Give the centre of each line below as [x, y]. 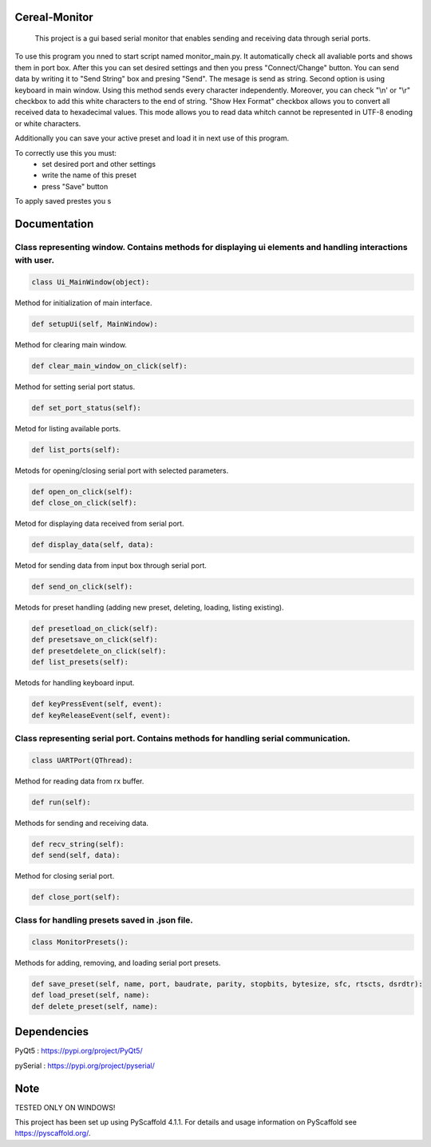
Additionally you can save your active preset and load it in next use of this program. [152, 138]
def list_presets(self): [80, 662]
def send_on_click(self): [82, 587]
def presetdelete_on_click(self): [99, 651]
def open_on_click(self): [82, 492]
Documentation [54, 224]
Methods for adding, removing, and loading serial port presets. [118, 963]
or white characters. [48, 123]
